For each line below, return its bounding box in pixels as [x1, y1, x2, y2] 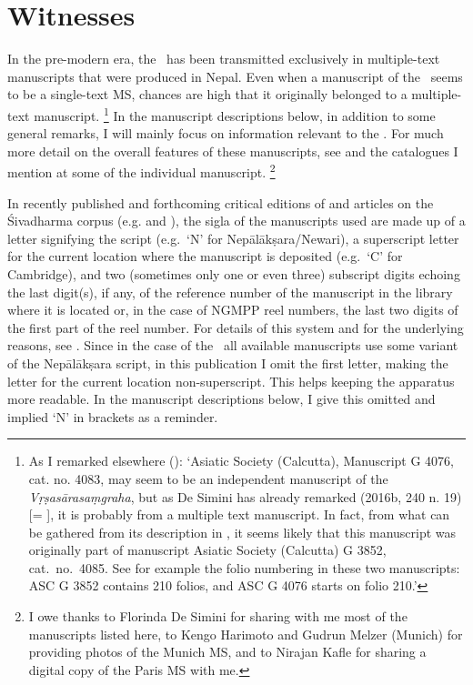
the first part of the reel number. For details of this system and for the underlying [7, 317, 464, 337]
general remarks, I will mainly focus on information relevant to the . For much [7, 124, 444, 143]
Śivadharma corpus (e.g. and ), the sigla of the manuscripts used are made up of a [7, 211, 466, 230]
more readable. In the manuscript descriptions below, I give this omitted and [7, 389, 436, 408]
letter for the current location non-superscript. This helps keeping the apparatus [7, 371, 455, 390]
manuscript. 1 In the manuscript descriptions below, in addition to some [34, 103, 436, 125]
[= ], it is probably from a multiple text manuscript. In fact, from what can [28, 505, 450, 524]
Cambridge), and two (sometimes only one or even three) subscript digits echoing [7, 264, 460, 283]
